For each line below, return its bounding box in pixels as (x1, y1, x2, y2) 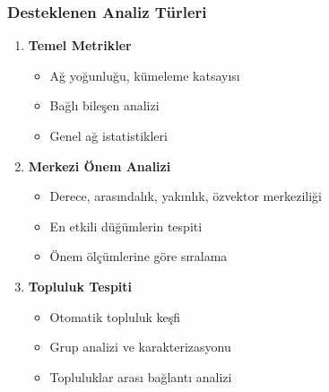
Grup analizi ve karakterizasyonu (49, 337, 231, 356)
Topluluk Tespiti (28, 276, 133, 295)
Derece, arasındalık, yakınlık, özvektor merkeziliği (49, 187, 322, 205)
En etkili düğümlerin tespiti (49, 216, 203, 235)
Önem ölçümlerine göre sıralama (49, 247, 228, 266)
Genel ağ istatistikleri (49, 126, 168, 144)
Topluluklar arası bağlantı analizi (49, 367, 232, 386)
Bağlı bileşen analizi (49, 96, 160, 115)
